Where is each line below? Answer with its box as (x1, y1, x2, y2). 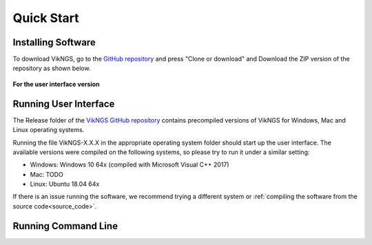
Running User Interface (12, 98, 115, 109)
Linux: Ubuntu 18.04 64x (30, 180, 100, 189)
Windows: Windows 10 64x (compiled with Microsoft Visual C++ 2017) (30, 160, 230, 169)
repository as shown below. (12, 64, 91, 72)
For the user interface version (12, 80, 100, 88)
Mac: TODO (30, 170, 63, 178)
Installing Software (12, 36, 96, 48)
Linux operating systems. (12, 126, 85, 134)
